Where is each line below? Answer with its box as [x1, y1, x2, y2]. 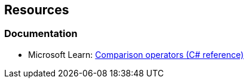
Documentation [4, 27, 78, 40]
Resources [4, 2, 69, 17]
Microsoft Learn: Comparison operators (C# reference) [28, 49, 244, 60]
